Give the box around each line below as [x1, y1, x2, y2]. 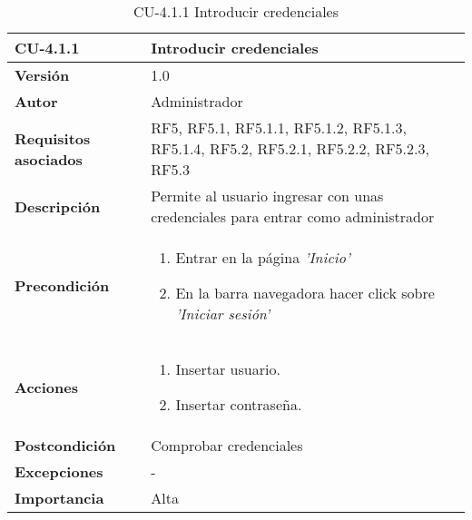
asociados [15, 148, 83, 170]
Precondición [15, 275, 110, 296]
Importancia [15, 487, 104, 508]
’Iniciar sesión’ [175, 303, 270, 324]
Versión [15, 64, 70, 85]
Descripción [15, 195, 101, 217]
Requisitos [15, 127, 91, 149]
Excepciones [15, 461, 103, 482]
